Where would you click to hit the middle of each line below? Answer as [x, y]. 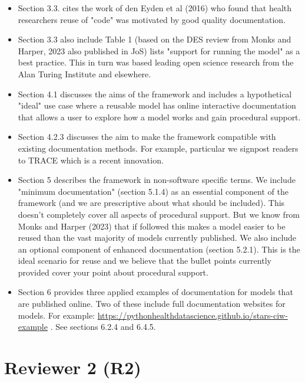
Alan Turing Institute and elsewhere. [84, 73]
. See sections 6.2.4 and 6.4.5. [103, 327]
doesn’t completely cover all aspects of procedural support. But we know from [159, 214]
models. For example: [56, 315]
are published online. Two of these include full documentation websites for [152, 304]
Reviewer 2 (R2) [73, 367]
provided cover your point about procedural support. [113, 272]
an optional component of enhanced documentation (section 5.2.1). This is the [159, 249]
